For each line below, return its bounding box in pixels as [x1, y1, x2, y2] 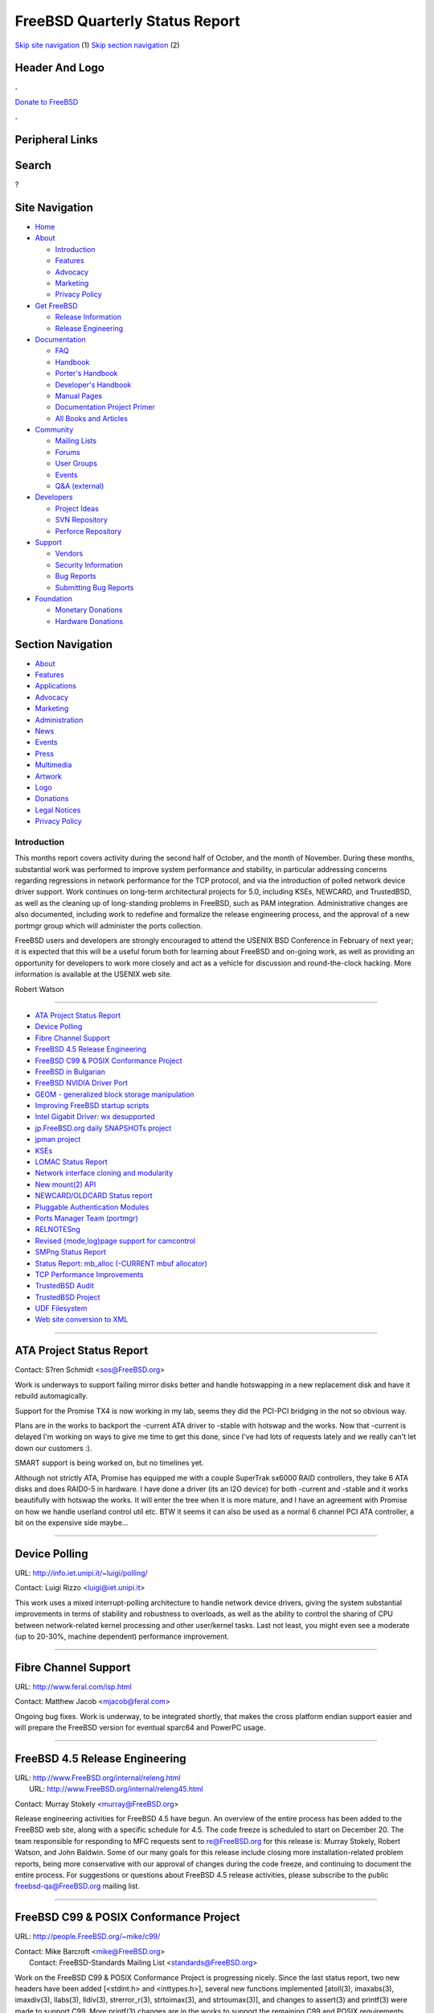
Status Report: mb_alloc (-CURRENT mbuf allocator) [35, 1259, 208, 1268]
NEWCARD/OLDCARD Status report [35, 1191, 153, 1201]
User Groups [55, 459, 98, 469]
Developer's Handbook [55, 379, 132, 390]
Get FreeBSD [35, 300, 78, 310]
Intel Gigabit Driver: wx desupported [35, 1112, 156, 1122]
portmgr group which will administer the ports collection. [14, 920, 203, 930]
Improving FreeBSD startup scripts [35, 1101, 149, 1110]
